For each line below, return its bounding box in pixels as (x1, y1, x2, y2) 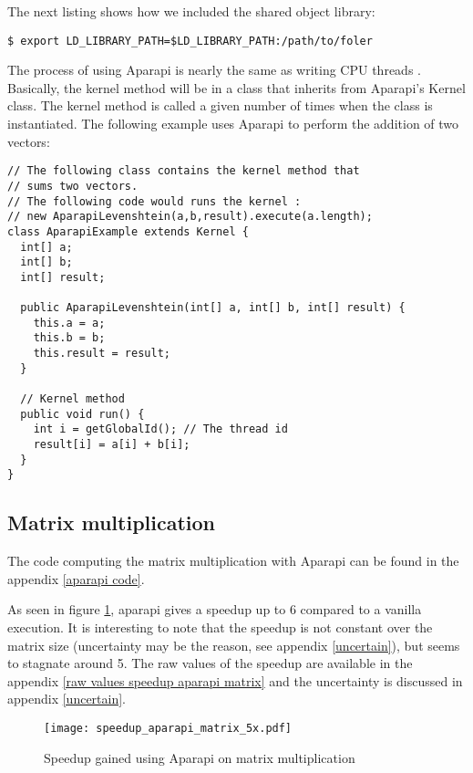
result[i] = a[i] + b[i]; (33, 438, 190, 452)
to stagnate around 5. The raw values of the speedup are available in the (7, 653, 413, 673)
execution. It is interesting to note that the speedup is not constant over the (7, 617, 433, 636)
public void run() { (20, 407, 145, 421)
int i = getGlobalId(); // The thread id (33, 423, 288, 436)
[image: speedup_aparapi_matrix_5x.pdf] (44, 721, 293, 735)
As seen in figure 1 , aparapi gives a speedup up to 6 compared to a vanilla (7, 600, 422, 619)
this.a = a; (33, 316, 106, 329)
